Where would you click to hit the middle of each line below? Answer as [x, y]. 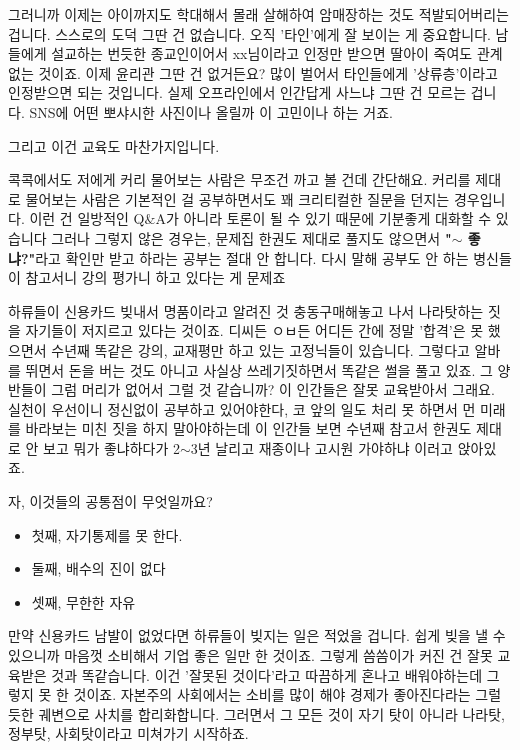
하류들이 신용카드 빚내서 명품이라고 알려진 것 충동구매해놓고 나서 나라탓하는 [246, 310]
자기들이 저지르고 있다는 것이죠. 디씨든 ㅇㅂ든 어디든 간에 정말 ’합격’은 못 [254, 330]
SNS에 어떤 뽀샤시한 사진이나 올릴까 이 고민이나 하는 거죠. [211, 111]
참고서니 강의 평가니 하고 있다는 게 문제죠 [155, 277]
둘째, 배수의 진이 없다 [98, 568]
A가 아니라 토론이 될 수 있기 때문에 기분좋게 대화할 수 [323, 218]
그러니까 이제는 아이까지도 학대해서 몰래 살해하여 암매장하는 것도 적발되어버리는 [258, 14]
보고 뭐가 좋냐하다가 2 [111, 447]
